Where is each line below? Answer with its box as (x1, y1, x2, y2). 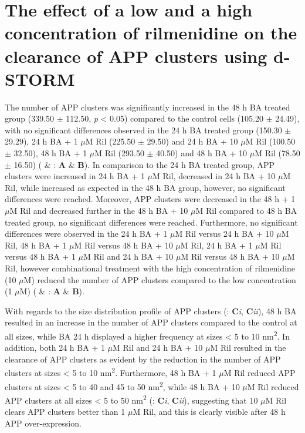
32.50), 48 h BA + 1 (13, 147, 87, 159)
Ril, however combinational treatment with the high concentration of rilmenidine (5, 262, 296, 274)
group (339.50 (5, 112, 55, 125)
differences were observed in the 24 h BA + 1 (5, 227, 168, 240)
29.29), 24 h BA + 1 (5, 135, 78, 147)
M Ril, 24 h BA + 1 (180, 239, 253, 251)
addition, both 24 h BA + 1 (5, 341, 105, 354)
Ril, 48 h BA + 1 (5, 239, 67, 251)
